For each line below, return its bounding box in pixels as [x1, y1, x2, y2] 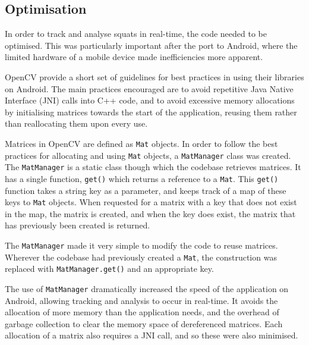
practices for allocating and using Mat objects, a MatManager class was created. [5, 149, 291, 161]
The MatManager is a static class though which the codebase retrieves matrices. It [5, 161, 301, 173]
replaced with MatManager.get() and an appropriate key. [5, 262, 214, 275]
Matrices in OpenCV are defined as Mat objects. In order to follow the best [5, 137, 278, 149]
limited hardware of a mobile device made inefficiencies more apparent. [5, 51, 263, 63]
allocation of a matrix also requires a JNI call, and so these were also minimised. [5, 329, 298, 341]
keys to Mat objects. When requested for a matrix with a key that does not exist [5, 196, 297, 208]
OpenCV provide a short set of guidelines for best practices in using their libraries [5, 70, 304, 83]
